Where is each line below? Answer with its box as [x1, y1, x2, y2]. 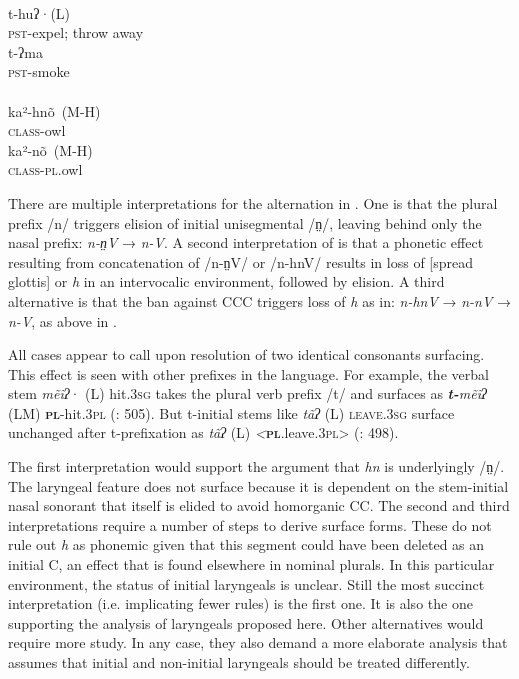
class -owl [8, 120, 66, 141]
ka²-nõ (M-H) [8, 139, 93, 160]
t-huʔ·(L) [8, 2, 71, 23]
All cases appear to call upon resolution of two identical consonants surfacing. [8, 344, 485, 365]
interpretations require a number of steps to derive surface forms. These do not [8, 514, 492, 535]
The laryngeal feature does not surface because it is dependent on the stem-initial [8, 475, 509, 496]
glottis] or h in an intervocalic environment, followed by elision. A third [8, 271, 445, 292]
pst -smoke [8, 61, 70, 82]
